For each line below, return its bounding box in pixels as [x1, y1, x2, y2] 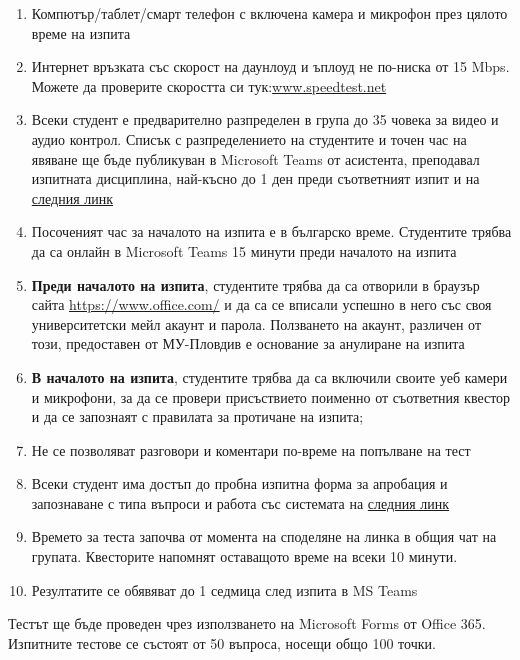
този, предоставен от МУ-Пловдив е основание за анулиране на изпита [31, 333, 465, 354]
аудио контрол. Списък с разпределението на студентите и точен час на [31, 128, 467, 149]
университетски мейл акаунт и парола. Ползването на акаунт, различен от [31, 313, 482, 334]
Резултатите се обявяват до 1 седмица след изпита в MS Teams [31, 579, 418, 600]
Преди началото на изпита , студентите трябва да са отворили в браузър [31, 274, 480, 295]
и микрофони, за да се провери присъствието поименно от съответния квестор [31, 386, 511, 407]
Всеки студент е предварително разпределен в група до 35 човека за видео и [31, 109, 499, 130]
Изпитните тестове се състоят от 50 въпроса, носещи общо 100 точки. [8, 632, 436, 653]
